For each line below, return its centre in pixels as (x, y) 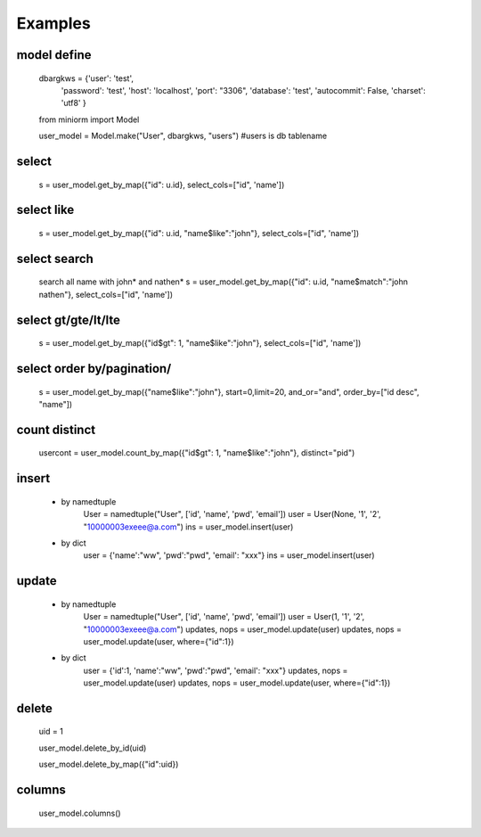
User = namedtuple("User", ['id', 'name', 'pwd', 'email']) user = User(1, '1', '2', (224, 617)
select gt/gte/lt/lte (68, 320)
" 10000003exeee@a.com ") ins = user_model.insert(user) (188, 527)
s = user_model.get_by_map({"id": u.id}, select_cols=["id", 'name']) (162, 185)
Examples (53, 23)
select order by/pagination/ (94, 369)
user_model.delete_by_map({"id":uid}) (109, 764)
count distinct (56, 429)
